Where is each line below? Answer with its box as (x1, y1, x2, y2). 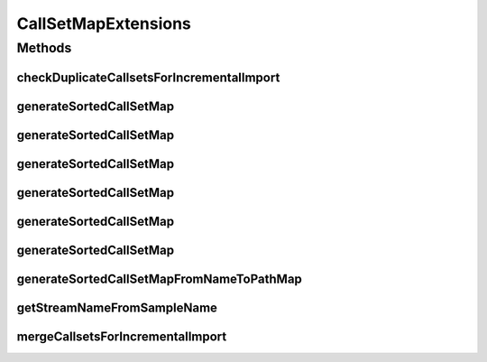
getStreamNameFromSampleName (16, 300, 218, 315)
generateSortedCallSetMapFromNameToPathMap (16, 271, 302, 286)
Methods (16, 40, 72, 56)
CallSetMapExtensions (16, 14, 191, 33)
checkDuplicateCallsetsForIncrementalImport (16, 70, 280, 85)
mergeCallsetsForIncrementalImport (16, 329, 227, 344)
